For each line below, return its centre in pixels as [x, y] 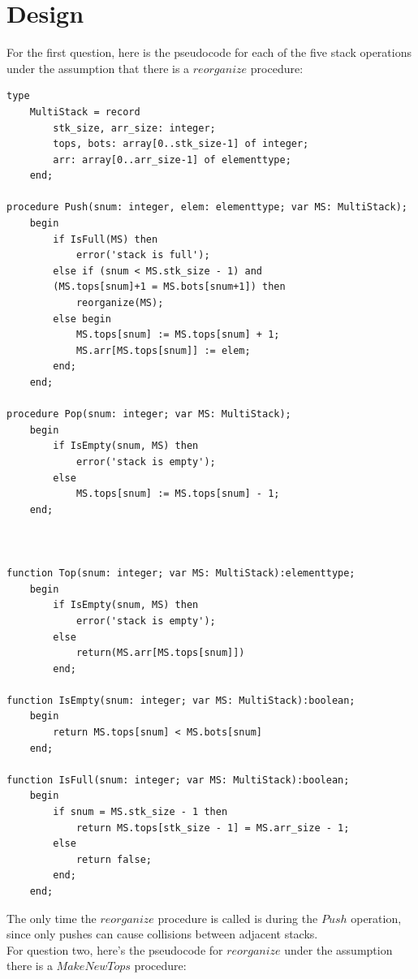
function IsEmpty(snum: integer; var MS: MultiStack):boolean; [181, 700]
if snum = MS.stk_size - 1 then [140, 812]
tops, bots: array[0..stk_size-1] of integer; [181, 144]
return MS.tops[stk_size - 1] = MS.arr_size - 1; [213, 828]
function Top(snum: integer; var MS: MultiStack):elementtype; [181, 574]
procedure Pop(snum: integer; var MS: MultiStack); [149, 414]
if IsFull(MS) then [106, 239]
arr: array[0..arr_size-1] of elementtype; [172, 160]
